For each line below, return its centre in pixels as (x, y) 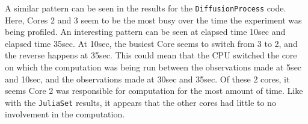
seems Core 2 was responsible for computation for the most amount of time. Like (154, 91)
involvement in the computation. (65, 114)
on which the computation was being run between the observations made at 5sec (153, 67)
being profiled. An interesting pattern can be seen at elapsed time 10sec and (145, 32)
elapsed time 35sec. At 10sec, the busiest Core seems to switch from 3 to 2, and (151, 43)
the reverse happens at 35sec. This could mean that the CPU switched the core (151, 55)
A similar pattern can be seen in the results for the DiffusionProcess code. (146, 8)
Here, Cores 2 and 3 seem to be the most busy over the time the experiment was (153, 20)
